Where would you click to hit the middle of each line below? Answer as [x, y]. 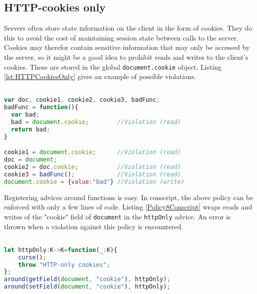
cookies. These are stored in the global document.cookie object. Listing [113, 66]
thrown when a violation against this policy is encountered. [94, 226]
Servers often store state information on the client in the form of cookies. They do [128, 28]
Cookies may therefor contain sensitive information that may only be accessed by [127, 47]
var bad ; [25, 115]
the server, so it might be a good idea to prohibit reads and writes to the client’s [126, 57]
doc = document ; [31, 160]
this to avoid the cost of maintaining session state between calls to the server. [121, 37]
